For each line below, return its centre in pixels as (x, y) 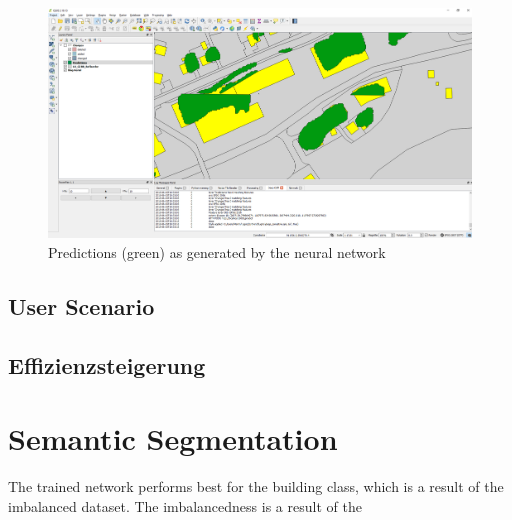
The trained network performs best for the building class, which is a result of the (256, 486)
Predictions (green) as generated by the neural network (217, 252)
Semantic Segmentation (173, 438)
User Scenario (81, 306)
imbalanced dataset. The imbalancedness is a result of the (185, 505)
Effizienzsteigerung (107, 364)
